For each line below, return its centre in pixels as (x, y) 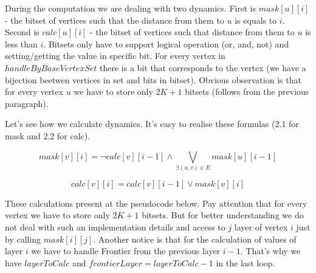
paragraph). (27, 103)
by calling (23, 239)
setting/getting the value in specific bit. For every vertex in (115, 56)
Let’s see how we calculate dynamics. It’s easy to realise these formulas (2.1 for (152, 124)
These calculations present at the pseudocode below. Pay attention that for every (156, 203)
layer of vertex (261, 227)
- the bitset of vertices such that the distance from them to (115, 20)
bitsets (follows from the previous (247, 92)
